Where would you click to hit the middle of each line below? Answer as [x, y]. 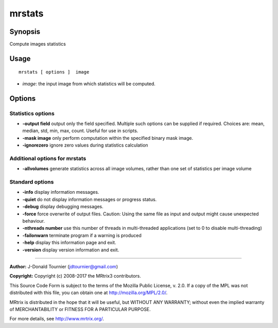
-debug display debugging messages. [63, 207]
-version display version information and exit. [71, 250]
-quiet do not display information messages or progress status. [90, 199]
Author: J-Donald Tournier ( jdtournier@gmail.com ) [64, 266]
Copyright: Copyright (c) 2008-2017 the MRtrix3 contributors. [75, 276]
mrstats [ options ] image [54, 72]
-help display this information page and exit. [69, 243]
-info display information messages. [61, 192]
